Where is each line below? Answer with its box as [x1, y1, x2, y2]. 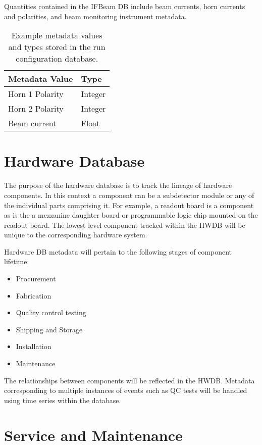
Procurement [16, 273, 56, 284]
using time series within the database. [4, 394, 121, 405]
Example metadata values [11, 29, 102, 41]
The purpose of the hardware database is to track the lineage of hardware [4, 180, 232, 190]
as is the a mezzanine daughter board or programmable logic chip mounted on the [4, 210, 258, 220]
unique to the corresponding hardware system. [4, 229, 147, 240]
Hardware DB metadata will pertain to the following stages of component [4, 246, 232, 257]
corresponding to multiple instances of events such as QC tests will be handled [4, 385, 247, 395]
